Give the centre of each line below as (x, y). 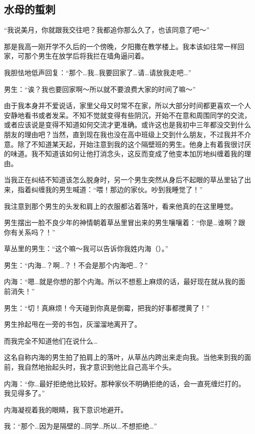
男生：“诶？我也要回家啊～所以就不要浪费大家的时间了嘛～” (100, 89)
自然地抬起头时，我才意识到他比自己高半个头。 (100, 367)
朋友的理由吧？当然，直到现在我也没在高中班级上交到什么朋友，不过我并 (121, 134)
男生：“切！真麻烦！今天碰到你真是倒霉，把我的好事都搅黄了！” (107, 307)
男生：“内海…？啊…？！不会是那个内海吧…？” (76, 265)
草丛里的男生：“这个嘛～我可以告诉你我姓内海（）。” (86, 248)
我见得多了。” (25, 393)
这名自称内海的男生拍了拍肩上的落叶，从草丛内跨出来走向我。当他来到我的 (124, 357)
